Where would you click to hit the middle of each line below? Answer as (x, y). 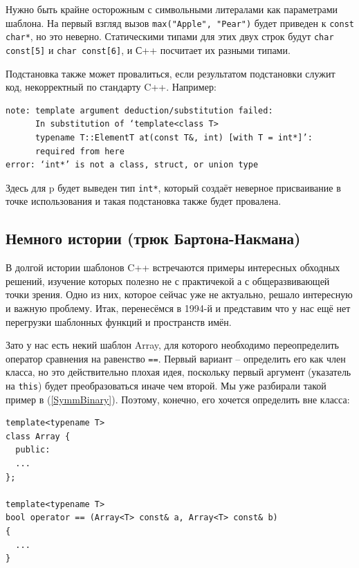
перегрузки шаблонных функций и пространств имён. (119, 321)
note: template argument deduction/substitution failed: (139, 110)
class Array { (38, 436)
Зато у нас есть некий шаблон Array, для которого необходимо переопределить (172, 345)
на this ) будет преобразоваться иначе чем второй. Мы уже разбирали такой (166, 385)
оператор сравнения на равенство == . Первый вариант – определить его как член (176, 358)
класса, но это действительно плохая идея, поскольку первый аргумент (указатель (178, 372)
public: (33, 450)
